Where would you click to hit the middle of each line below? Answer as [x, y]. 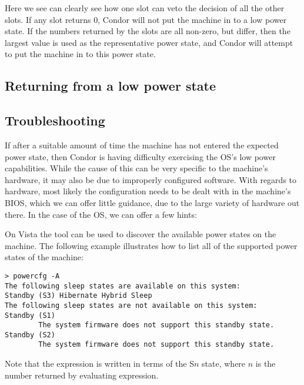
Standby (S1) [30, 315]
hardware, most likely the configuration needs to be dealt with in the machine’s [148, 191]
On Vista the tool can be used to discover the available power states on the [141, 234]
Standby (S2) [30, 335]
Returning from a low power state [110, 86]
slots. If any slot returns [48, 19]
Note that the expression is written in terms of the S [100, 364]
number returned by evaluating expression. [82, 375]
